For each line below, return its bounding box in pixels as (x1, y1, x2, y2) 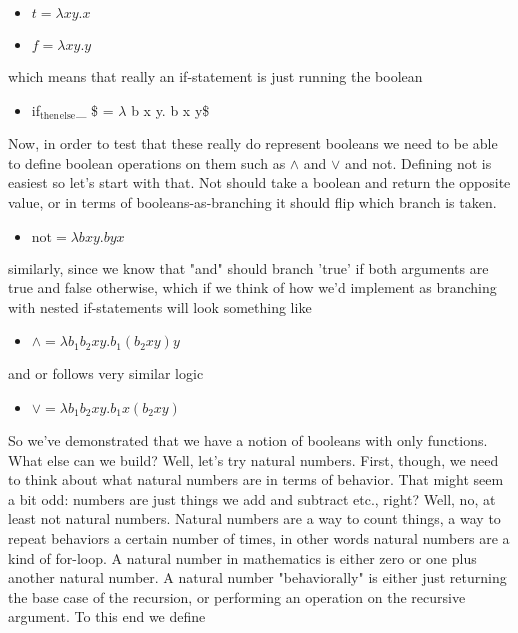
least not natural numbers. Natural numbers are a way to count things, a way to (8, 508, 501, 529)
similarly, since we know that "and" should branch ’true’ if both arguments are (8, 257, 489, 278)
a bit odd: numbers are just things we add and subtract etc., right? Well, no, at (8, 488, 496, 509)
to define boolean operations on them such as (8, 152, 286, 173)
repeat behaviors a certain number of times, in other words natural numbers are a (8, 527, 510, 548)
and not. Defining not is (345, 152, 492, 173)
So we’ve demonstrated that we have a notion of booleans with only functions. (8, 429, 488, 450)
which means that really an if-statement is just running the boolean (8, 66, 423, 86)
